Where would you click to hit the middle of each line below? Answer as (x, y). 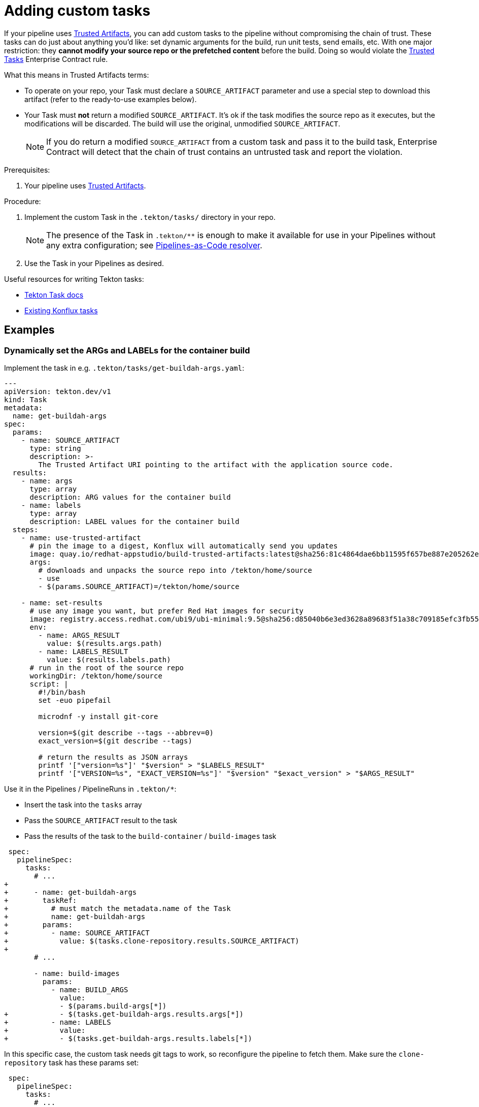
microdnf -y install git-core (98, 716)
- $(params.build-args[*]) (113, 1006)
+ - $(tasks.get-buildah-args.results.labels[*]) (128, 1038)
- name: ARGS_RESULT (79, 635)
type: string (55, 448)
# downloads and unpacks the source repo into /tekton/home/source (175, 570)
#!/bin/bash (62, 692)
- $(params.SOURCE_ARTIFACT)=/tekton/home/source (139, 586)
